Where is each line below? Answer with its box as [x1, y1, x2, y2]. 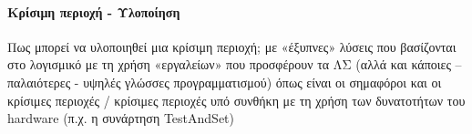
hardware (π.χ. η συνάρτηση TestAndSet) [7, 108, 234, 128]
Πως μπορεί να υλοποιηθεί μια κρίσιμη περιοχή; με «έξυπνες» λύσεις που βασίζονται [7, 36, 457, 56]
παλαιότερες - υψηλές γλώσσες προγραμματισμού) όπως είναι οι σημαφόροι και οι [7, 72, 442, 91]
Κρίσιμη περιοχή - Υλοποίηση [7, 2, 180, 21]
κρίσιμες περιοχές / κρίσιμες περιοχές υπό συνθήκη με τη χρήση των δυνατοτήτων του [7, 90, 466, 109]
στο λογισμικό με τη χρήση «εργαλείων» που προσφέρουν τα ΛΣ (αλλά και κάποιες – [7, 55, 462, 74]
